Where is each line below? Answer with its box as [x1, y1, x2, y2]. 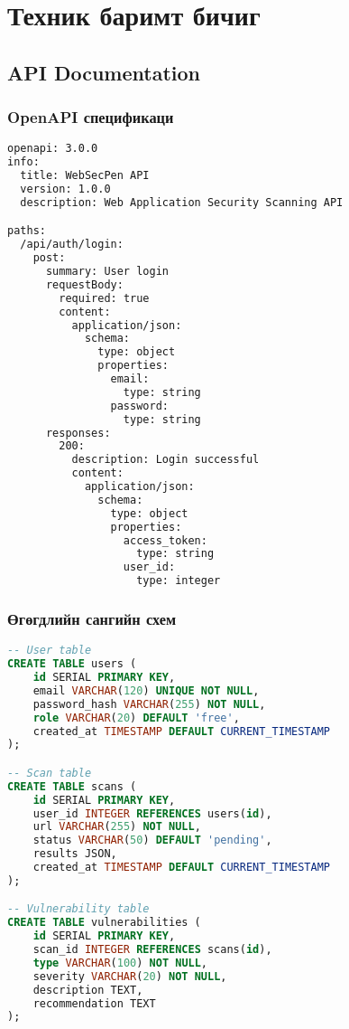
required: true [59, 291, 150, 305]
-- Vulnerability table [7, 902, 150, 916]
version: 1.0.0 [20, 183, 111, 195]
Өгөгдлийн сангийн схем [7, 607, 177, 629]
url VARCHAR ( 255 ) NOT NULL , [32, 820, 201, 834]
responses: [45, 426, 111, 439]
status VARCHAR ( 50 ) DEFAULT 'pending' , [32, 834, 272, 847]
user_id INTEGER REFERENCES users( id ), [32, 807, 272, 820]
